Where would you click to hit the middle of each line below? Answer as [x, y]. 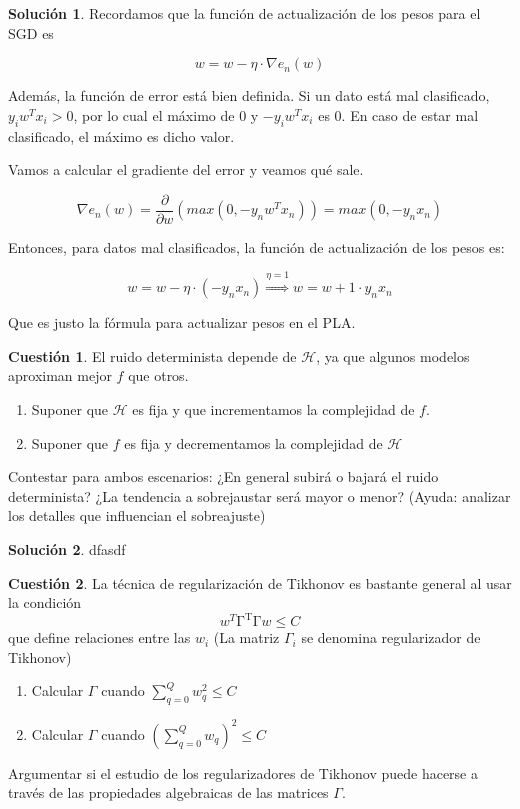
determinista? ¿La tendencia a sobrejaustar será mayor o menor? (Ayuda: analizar [259, 495]
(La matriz [246, 637]
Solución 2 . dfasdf [67, 548]
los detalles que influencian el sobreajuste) [137, 515]
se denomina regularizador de [391, 637]
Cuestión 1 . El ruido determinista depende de [152, 355]
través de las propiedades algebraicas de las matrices [168, 792]
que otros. [158, 375]
